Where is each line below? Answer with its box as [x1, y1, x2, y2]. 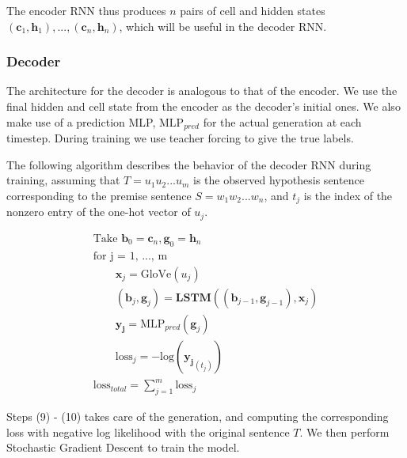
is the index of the [303, 187, 393, 203]
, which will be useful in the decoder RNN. [119, 17, 327, 34]
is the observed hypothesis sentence [193, 172, 364, 188]
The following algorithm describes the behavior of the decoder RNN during [6, 156, 371, 172]
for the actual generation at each [203, 113, 362, 130]
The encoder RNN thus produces [6, 2, 166, 18]
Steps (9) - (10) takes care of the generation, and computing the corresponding [6, 408, 389, 425]
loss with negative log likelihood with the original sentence [6, 423, 290, 440]
